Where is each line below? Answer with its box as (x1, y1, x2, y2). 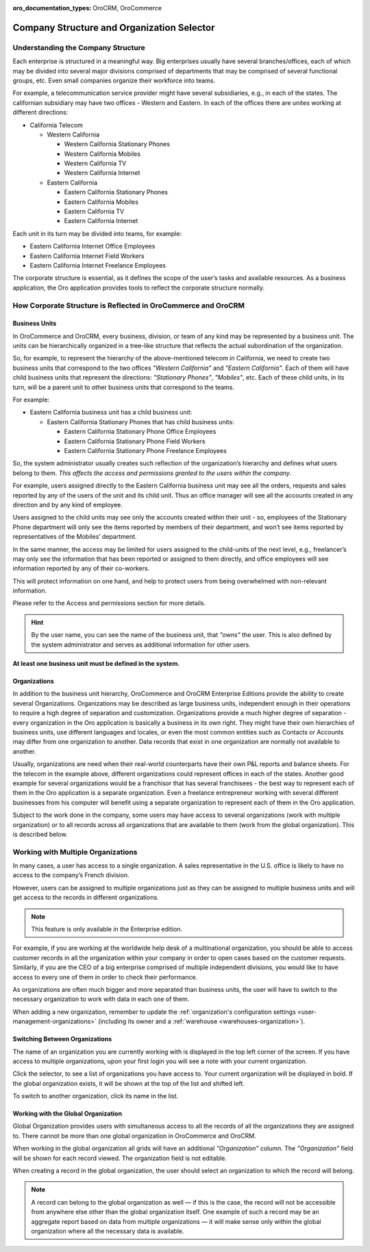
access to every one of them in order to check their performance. (12, 973, 198, 981)
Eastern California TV (64, 207, 125, 216)
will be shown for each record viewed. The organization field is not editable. (12, 1154, 227, 1162)
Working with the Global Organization (12, 1109, 123, 1118)
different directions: (12, 108, 69, 117)
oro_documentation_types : (12, 4, 92, 12)
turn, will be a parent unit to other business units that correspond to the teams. (12, 383, 235, 391)
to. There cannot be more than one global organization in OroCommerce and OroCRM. (12, 1131, 256, 1139)
